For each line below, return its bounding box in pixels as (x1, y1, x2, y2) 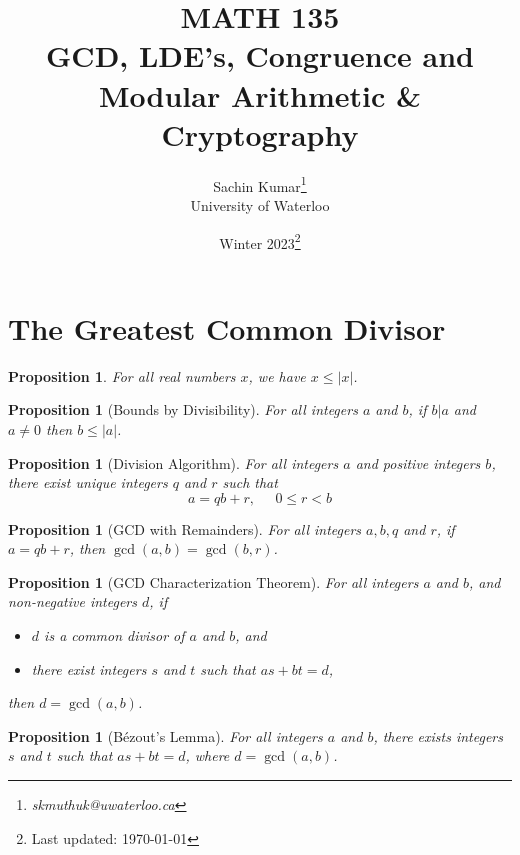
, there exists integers (373, 725, 503, 746)
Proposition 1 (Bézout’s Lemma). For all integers (8, 725, 323, 746)
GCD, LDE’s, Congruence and (46, 35, 474, 76)
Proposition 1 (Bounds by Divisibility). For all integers (8, 399, 358, 420)
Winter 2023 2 (219, 229, 301, 253)
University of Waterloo (190, 194, 330, 215)
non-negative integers (8, 591, 137, 612)
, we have (248, 365, 306, 386)
